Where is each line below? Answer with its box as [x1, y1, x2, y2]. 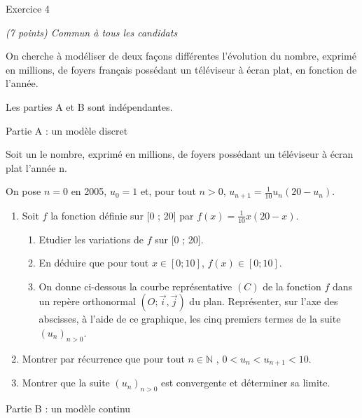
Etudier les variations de [39, 231, 144, 246]
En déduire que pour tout [39, 255, 149, 270]
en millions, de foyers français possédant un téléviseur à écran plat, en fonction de [6, 62, 357, 76]
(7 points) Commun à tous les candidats [6, 25, 178, 39]
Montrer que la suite [22, 375, 110, 390]
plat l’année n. [6, 160, 67, 175]
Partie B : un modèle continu [6, 401, 131, 416]
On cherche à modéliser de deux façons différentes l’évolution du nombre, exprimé [6, 48, 356, 63]
